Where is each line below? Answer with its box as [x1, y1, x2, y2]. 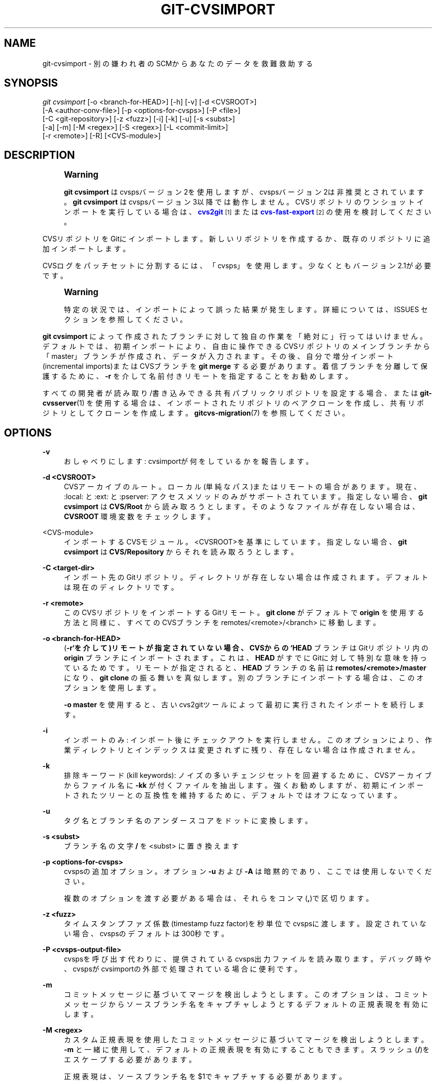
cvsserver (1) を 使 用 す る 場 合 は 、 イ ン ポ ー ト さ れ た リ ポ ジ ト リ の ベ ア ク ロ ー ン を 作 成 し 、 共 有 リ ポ [42, 399, 424, 408]
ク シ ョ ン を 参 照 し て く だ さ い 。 [64, 315, 187, 324]
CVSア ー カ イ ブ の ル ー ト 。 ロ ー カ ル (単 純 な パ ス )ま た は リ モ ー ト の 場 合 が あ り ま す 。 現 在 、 [64, 482, 421, 491]
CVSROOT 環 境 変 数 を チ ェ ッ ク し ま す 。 [64, 512, 215, 521]
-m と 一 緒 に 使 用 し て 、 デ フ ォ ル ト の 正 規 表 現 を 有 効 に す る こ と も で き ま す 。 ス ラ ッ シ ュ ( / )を [64, 1045, 430, 1054]
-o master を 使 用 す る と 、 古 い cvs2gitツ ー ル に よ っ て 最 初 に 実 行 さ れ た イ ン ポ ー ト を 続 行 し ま [64, 700, 425, 709]
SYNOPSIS [4, 77, 58, 90]
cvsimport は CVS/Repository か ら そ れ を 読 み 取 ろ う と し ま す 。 [64, 547, 298, 556]
